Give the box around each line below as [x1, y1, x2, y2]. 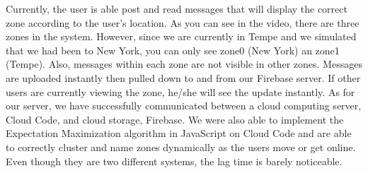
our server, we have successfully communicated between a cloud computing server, [6, 98, 362, 113]
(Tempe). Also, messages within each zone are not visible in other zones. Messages [6, 56, 362, 71]
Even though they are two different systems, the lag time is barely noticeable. [6, 153, 343, 168]
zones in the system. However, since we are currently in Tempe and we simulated [6, 29, 357, 44]
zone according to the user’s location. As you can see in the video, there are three [6, 15, 360, 30]
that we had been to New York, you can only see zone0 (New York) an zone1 [6, 42, 340, 57]
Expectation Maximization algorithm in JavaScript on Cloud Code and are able [6, 126, 352, 141]
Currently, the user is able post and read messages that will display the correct [6, 1, 347, 16]
